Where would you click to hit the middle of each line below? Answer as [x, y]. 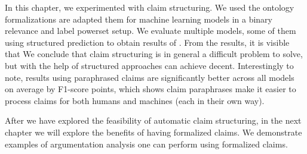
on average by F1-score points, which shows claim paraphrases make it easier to [151, 89]
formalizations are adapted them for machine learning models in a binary [139, 19]
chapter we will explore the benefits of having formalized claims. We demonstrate [153, 132]
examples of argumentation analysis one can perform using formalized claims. [146, 144]
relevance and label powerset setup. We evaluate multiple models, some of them [151, 31]
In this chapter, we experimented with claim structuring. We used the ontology [150, 7]
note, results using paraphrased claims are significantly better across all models [150, 77]
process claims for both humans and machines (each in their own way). [135, 100]
